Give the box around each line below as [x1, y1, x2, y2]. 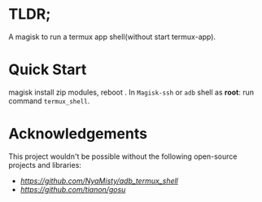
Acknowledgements [8, 125, 148, 143]
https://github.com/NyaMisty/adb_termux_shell [20, 176, 179, 186]
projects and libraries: [8, 160, 81, 169]
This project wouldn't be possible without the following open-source [8, 151, 238, 161]
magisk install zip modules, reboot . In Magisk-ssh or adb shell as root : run [8, 87, 255, 97]
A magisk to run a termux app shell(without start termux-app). [8, 32, 216, 42]
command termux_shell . [8, 95, 90, 106]
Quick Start [8, 60, 87, 79]
